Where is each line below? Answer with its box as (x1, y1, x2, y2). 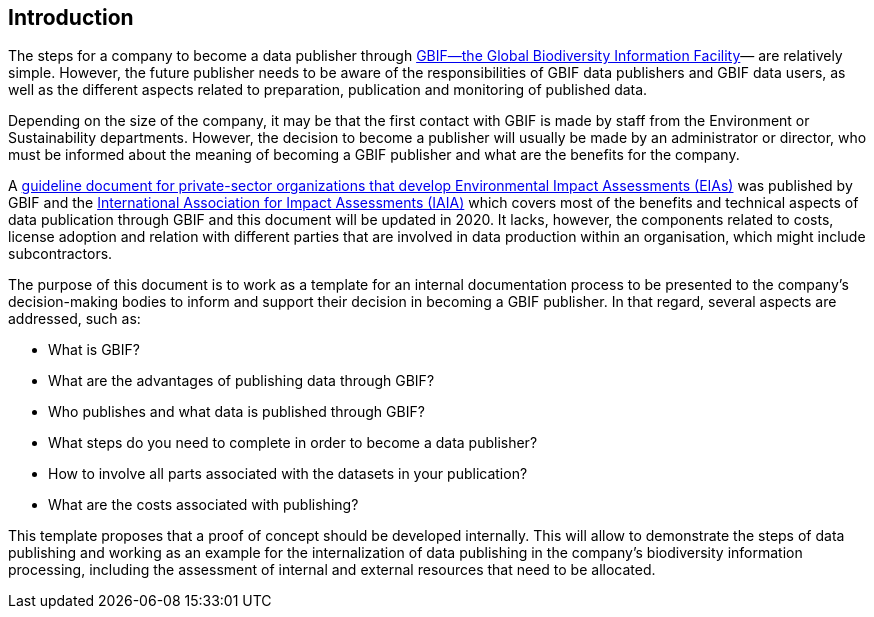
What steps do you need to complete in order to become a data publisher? (48, 434, 538, 452)
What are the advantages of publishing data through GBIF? (48, 372, 435, 390)
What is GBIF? (48, 341, 140, 359)
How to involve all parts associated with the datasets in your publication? (48, 465, 528, 483)
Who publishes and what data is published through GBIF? (48, 403, 425, 421)
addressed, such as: (8, 310, 141, 328)
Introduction (8, 5, 134, 30)
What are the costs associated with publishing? (48, 496, 359, 514)
